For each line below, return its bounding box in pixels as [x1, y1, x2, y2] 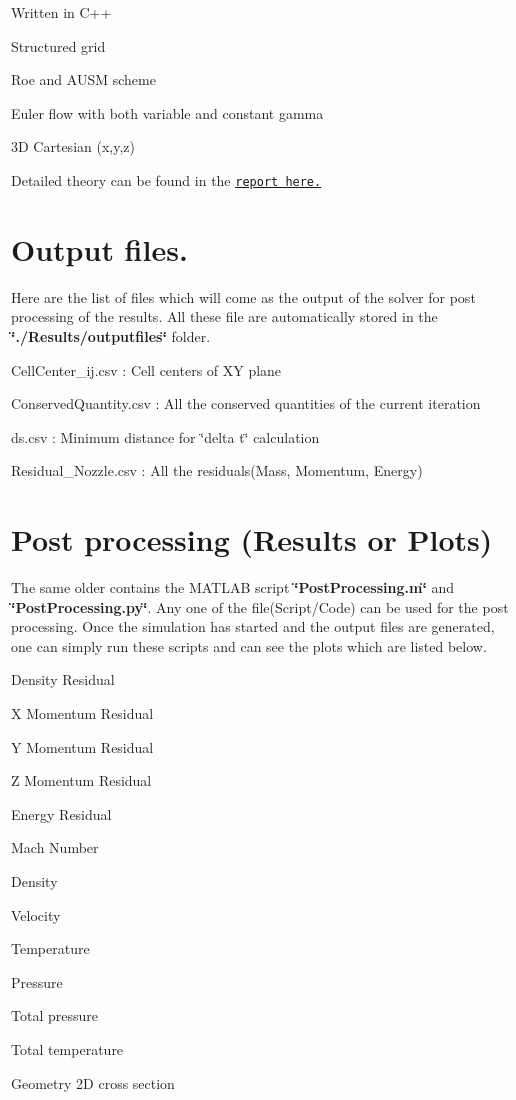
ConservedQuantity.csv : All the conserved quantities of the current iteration [11, 393, 481, 414]
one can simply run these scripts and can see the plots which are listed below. [11, 635, 487, 656]
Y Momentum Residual [11, 736, 154, 757]
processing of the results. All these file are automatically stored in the [11, 306, 438, 327]
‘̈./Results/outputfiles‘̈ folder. [11, 325, 211, 346]
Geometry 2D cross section [11, 1072, 175, 1093]
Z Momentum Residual [11, 770, 152, 791]
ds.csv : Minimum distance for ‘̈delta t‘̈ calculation [11, 426, 320, 447]
